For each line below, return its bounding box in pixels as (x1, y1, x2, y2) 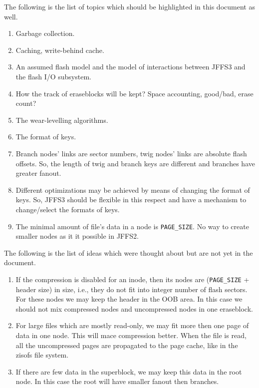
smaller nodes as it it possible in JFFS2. (15, 231, 139, 241)
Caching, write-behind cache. (15, 44, 104, 55)
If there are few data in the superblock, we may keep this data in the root (15, 366, 242, 377)
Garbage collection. (15, 28, 75, 38)
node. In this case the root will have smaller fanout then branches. (15, 376, 219, 387)
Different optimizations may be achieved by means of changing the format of (15, 184, 250, 195)
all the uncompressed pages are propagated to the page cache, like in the (15, 340, 238, 350)
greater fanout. (15, 168, 61, 178)
